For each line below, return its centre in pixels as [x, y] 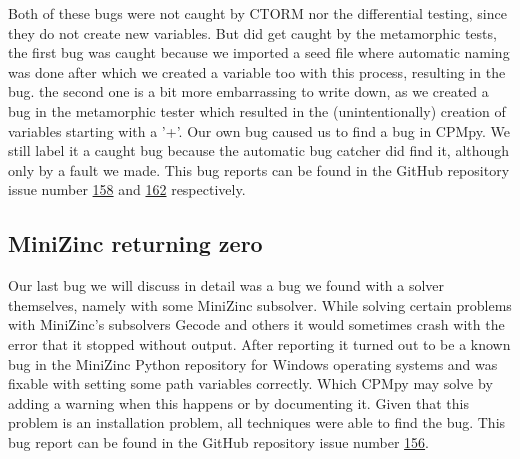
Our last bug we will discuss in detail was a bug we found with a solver [226, 285]
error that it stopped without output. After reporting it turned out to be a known [259, 343]
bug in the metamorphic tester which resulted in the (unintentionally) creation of [257, 110]
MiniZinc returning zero [135, 243]
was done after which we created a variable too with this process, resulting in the [257, 71]
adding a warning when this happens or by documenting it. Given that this [238, 402]
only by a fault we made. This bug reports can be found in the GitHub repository [259, 169]
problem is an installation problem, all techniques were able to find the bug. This [257, 422]
